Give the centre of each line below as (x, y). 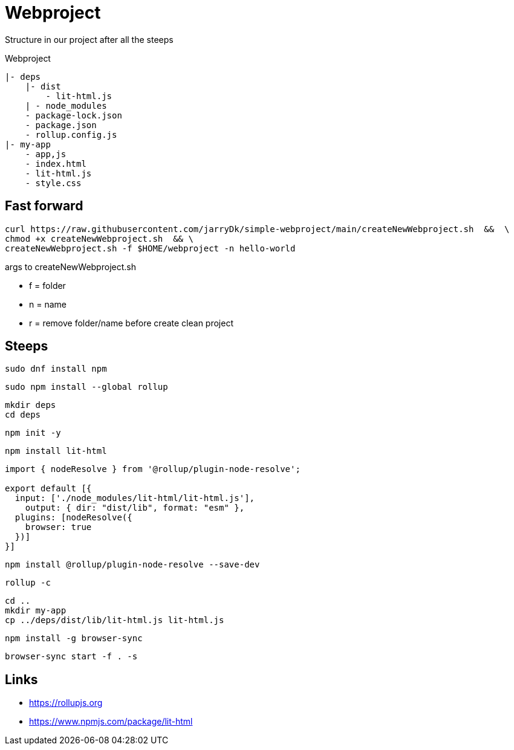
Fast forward (44, 206)
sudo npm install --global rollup (86, 387)
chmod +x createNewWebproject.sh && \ (99, 238)
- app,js (46, 154)
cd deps (23, 415)
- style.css (53, 183)
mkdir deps (31, 405)
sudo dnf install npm (56, 369)
